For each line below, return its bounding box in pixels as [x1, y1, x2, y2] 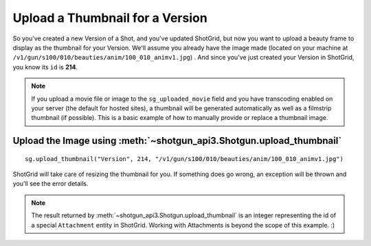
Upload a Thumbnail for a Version [12, 10, 207, 25]
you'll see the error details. [12, 180, 89, 188]
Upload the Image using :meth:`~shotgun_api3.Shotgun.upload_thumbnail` [12, 135, 342, 147]
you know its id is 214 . [12, 62, 78, 71]
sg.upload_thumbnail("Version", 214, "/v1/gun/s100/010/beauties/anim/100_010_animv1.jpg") [25, 155, 344, 162]
